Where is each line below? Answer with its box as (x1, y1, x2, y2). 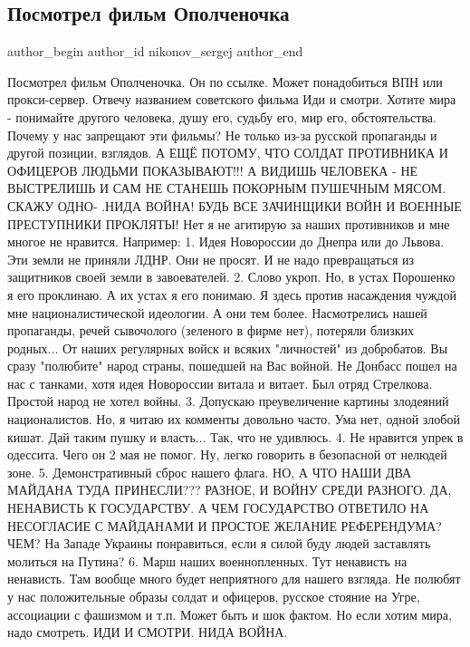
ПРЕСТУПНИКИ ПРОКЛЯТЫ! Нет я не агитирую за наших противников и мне (7, 214, 450, 233)
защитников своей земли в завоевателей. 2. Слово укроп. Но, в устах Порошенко (7, 267, 456, 286)
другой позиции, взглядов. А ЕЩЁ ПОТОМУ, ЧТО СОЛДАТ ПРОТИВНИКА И (7, 143, 448, 162)
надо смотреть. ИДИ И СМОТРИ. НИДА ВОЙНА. (7, 623, 288, 642)
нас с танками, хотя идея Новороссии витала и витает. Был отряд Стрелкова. (7, 373, 433, 392)
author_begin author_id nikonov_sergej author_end (7, 42, 303, 61)
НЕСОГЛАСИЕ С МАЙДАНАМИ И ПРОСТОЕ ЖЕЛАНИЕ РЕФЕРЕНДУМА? (7, 516, 442, 535)
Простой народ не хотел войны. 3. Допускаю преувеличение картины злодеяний (7, 391, 449, 410)
